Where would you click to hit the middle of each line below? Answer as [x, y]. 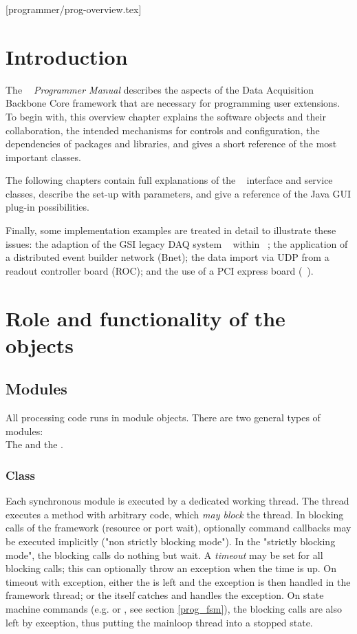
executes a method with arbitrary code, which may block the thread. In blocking [175, 514]
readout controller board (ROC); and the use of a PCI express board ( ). [160, 270]
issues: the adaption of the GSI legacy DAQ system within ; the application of [177, 243]
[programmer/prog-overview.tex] [74, 9]
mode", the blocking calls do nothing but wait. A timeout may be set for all [164, 554]
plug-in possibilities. [47, 207]
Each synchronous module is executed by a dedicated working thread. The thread [177, 501]
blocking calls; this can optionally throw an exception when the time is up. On [171, 568]
